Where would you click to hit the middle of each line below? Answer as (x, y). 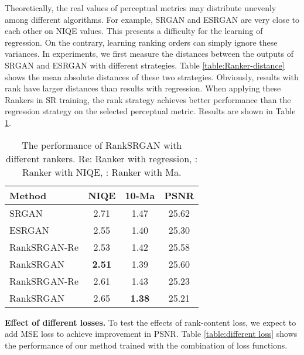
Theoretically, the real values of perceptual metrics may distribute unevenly (141, 8)
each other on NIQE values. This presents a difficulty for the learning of (134, 31)
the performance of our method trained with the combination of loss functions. (146, 345)
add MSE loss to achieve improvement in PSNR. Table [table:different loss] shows (151, 334)
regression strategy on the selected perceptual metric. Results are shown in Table (150, 111)
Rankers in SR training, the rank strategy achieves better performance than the (148, 99)
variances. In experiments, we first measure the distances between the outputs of (149, 54)
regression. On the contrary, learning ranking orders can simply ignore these (141, 42)
